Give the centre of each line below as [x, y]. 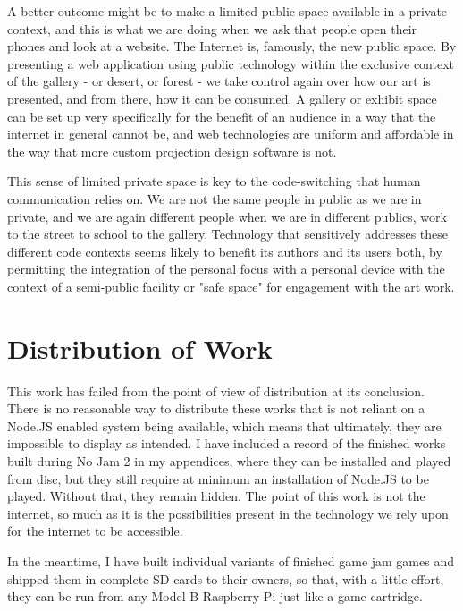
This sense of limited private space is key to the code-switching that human [214, 181]
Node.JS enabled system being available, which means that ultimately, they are [224, 425]
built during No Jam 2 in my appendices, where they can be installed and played [229, 461]
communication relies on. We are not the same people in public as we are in [215, 198]
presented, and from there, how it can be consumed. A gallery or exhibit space [222, 98]
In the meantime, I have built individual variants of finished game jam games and [231, 560]
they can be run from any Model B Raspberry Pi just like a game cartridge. [215, 596]
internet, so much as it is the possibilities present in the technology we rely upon [228, 513]
